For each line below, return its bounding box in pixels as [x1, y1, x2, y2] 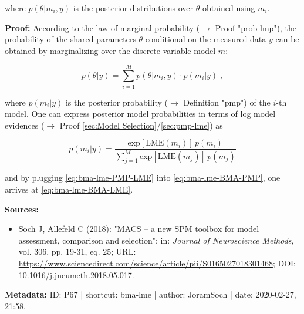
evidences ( [5, 119, 45, 131]
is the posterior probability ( [65, 96, 168, 108]
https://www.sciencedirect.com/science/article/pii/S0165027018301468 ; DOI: [18, 257, 296, 269]
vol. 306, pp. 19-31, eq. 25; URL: [18, 245, 136, 258]
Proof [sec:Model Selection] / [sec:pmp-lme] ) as [59, 119, 223, 131]
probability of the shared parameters [5, 33, 136, 45]
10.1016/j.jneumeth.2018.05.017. [18, 268, 134, 281]
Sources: [5, 202, 39, 215]
